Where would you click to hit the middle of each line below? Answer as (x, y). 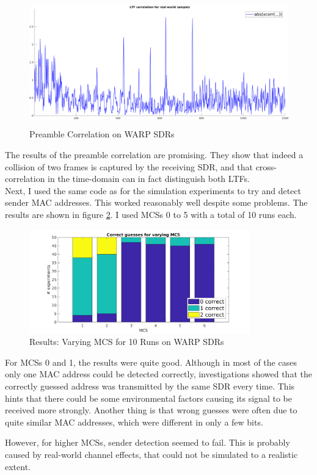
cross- (266, 166)
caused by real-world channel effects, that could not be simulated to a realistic (151, 455)
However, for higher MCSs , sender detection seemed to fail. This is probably (148, 442)
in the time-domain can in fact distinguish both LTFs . (149, 179)
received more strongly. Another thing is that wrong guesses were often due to (151, 410)
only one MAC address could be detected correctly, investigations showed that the (158, 374)
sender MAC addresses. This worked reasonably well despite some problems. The (156, 202)
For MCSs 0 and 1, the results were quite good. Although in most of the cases (151, 362)
